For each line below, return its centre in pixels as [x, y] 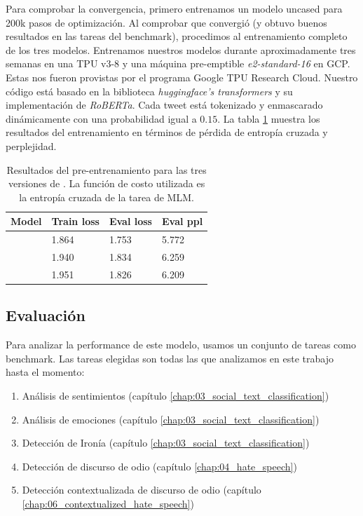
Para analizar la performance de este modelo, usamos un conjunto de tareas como [181, 345]
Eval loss [130, 221]
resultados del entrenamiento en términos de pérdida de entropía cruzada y [167, 132]
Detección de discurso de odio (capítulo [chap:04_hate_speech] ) [159, 466]
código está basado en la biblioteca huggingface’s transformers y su [149, 91]
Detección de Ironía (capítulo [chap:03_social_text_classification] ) [166, 443]
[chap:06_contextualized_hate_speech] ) [108, 503]
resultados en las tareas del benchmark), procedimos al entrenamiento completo [177, 36]
